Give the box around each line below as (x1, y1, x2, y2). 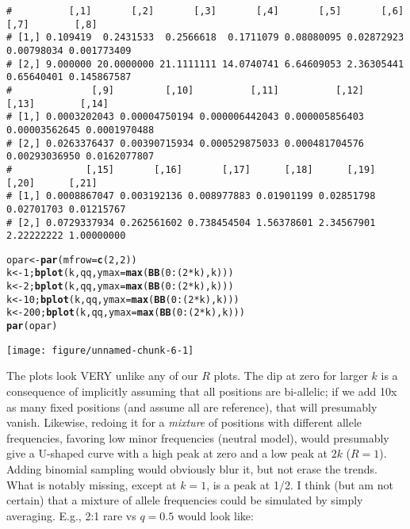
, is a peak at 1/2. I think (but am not (206, 476, 393, 493)
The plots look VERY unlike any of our (6, 367, 198, 384)
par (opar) (6, 320, 58, 332)
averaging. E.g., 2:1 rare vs (6, 507, 136, 523)
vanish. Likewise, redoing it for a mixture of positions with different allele (6, 414, 362, 431)
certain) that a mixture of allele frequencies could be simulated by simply (6, 492, 363, 508)
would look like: (177, 507, 254, 523)
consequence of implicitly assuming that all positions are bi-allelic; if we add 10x (6, 383, 397, 399)
